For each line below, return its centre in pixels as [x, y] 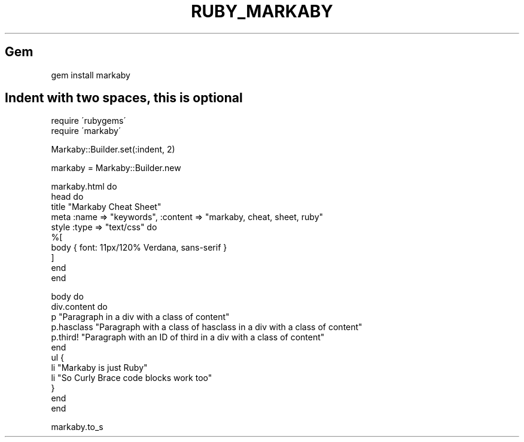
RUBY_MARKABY [262, 11]
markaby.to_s [77, 427]
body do [67, 297]
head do [67, 197]
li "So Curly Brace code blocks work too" [132, 378]
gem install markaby [91, 75]
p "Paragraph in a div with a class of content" [140, 317]
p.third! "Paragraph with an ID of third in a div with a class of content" [188, 337]
